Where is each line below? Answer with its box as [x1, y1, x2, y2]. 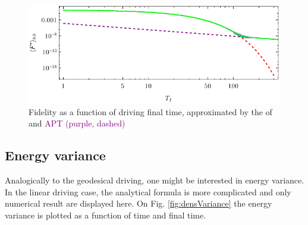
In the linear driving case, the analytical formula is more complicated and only [5, 185, 291, 198]
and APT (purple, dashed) [29, 117, 125, 129]
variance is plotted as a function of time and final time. [5, 208, 206, 221]
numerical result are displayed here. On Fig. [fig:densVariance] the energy [5, 197, 272, 210]
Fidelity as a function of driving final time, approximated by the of [29, 105, 272, 118]
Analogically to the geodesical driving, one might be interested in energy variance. [5, 174, 304, 186]
